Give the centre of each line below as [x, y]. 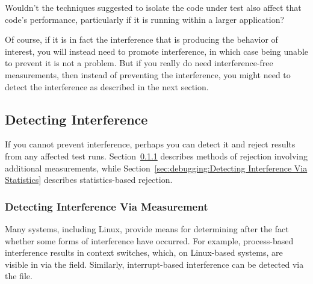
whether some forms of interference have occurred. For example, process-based [149, 240]
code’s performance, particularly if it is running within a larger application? [145, 19]
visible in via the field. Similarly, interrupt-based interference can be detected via [154, 264]
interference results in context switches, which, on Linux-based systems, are [144, 252]
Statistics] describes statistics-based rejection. [89, 180]
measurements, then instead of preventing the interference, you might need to [148, 74]
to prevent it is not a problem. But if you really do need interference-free [139, 63]
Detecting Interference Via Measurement [107, 206]
